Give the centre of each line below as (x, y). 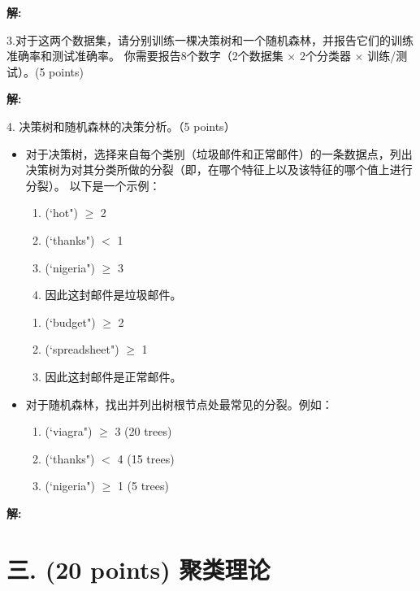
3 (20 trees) (143, 431)
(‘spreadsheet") (82, 349)
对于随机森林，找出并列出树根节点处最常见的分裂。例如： (179, 404)
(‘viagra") (69, 431)
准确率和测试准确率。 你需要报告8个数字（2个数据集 (145, 56)
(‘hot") (61, 213)
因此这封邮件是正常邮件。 (113, 376)
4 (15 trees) (146, 458)
